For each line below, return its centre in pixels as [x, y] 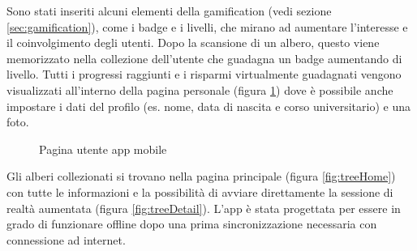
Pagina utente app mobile [103, 149]
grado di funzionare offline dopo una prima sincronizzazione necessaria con [192, 224]
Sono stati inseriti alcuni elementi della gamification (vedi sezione [169, 11]
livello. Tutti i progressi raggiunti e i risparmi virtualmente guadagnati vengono [204, 74]
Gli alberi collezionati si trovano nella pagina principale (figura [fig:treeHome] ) [201, 176]
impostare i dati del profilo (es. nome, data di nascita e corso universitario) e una [208, 106]
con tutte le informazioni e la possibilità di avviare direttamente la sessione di [200, 191]
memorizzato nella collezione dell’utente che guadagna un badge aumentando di [204, 58]
